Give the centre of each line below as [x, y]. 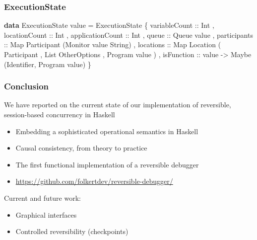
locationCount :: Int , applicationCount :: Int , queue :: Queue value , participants [128, 35]
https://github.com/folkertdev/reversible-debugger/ [94, 181]
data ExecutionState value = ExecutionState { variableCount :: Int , [109, 25]
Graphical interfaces [46, 214]
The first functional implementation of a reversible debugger [107, 164]
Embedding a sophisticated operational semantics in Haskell [107, 131]
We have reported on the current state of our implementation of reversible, [118, 105]
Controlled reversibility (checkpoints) [72, 231]
